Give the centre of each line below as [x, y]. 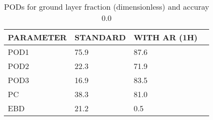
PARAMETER [37, 37]
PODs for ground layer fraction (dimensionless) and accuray [106, 7]
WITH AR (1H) [166, 37]
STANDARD [100, 37]
